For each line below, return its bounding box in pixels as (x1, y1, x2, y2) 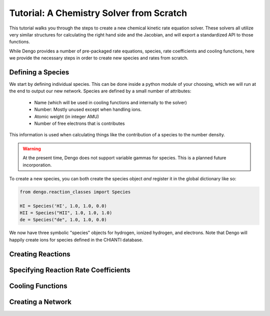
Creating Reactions (9, 250, 71, 258)
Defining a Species (9, 68, 69, 76)
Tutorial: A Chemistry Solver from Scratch (9, 7, 187, 18)
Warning (22, 145, 41, 152)
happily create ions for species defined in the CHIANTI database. (9, 237, 143, 243)
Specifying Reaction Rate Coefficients (9, 266, 131, 274)
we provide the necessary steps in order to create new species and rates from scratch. (9, 55, 188, 61)
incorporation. (22, 162, 52, 168)
